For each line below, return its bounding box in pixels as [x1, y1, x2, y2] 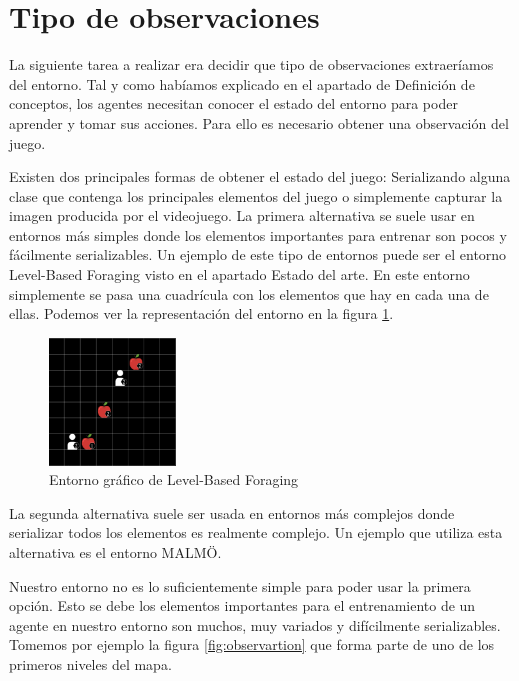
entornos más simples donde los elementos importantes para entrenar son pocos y [9, 224, 507, 245]
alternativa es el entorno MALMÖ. [9, 542, 222, 563]
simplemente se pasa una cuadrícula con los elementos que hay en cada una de [9, 283, 489, 304]
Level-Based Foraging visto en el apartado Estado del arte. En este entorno [9, 264, 470, 285]
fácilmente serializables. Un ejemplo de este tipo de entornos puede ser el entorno [9, 244, 507, 265]
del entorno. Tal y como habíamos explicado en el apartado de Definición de [9, 73, 475, 94]
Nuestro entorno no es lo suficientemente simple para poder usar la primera [9, 575, 471, 596]
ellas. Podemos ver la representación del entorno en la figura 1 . [9, 303, 394, 324]
